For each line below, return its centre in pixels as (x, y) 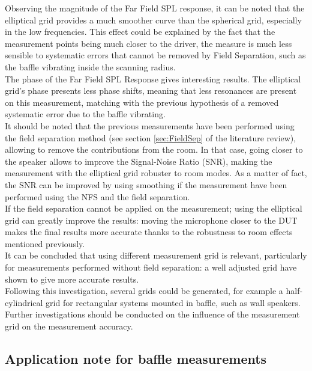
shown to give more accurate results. (72, 279)
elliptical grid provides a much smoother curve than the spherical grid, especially (153, 20)
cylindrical (24, 302)
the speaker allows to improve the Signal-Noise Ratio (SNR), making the (139, 161)
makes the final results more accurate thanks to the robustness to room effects (149, 232)
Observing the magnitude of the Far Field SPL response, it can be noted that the (155, 8)
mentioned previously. (45, 243)
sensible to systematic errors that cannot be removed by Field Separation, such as (155, 55)
